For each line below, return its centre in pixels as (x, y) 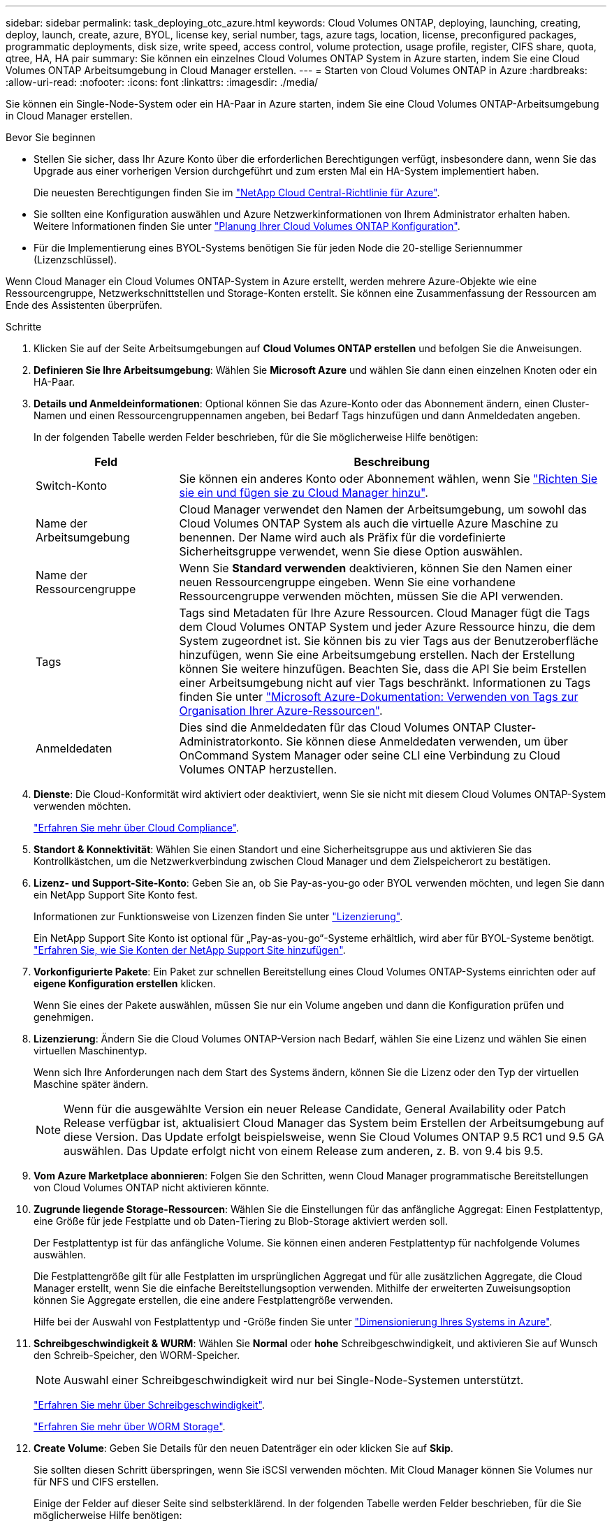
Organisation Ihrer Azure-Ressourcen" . (281, 711)
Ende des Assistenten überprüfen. (84, 305)
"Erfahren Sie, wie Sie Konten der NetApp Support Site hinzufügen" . (190, 950)
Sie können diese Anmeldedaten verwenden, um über (427, 741)
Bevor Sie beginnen (51, 137)
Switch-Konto (72, 486)
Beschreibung (392, 462)
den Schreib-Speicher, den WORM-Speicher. (137, 1355)
